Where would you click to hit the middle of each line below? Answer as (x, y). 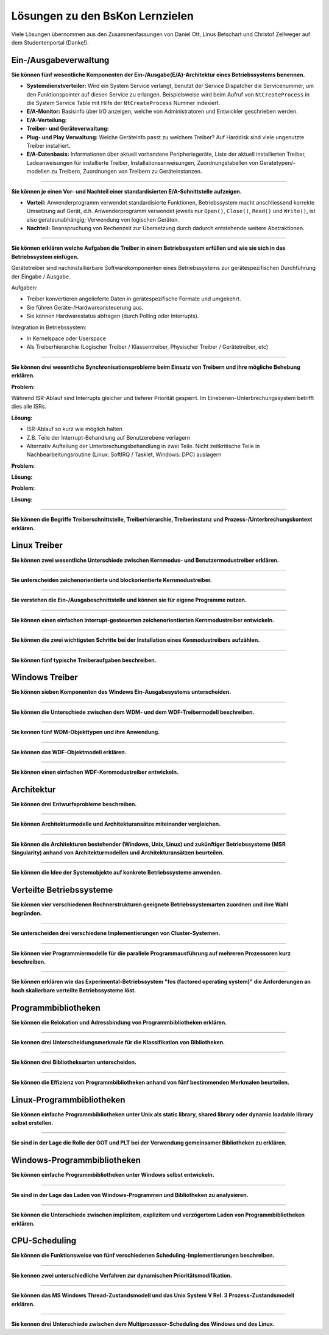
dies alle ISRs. (29, 407)
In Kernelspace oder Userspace (66, 338)
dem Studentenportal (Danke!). (50, 42)
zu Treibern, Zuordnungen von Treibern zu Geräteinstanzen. (126, 172)
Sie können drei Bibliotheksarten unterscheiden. (74, 1062)
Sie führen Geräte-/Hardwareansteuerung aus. (85, 307)
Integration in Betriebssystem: (49, 327)
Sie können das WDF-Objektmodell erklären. (69, 752)
